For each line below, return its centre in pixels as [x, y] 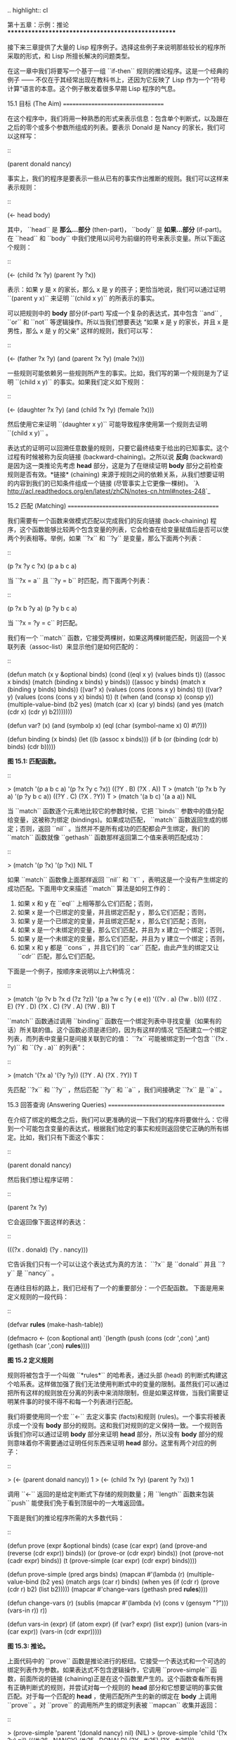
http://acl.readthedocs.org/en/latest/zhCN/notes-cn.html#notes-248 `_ [109, 491]
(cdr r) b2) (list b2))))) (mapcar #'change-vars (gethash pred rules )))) [108, 1589]
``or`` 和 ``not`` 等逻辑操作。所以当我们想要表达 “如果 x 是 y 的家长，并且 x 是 [118, 322]
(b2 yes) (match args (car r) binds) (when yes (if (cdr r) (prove [130, 1582]
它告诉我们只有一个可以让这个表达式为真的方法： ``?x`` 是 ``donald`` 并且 [112, 1264]
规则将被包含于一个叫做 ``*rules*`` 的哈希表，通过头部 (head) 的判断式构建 [114, 1375]
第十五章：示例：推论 [38, 25]
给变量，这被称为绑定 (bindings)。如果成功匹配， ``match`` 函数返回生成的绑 [118, 820]
